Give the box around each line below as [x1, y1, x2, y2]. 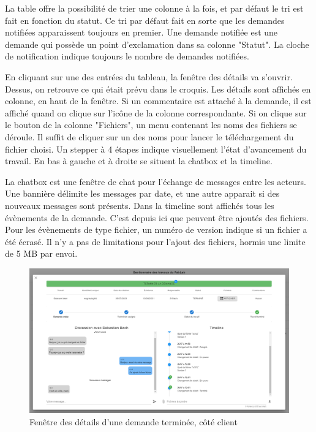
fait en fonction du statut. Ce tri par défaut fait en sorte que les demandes [5, 13, 285, 26]
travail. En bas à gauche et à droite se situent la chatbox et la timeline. [5, 154, 273, 167]
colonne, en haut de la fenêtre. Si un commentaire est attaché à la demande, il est [5, 94, 312, 107]
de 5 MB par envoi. [5, 247, 78, 260]
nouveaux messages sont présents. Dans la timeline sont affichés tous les [5, 199, 274, 211]
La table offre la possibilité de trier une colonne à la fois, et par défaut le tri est [5, 2, 304, 14]
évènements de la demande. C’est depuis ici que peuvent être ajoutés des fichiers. [5, 211, 309, 224]
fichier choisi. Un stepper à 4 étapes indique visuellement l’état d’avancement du [5, 142, 307, 155]
